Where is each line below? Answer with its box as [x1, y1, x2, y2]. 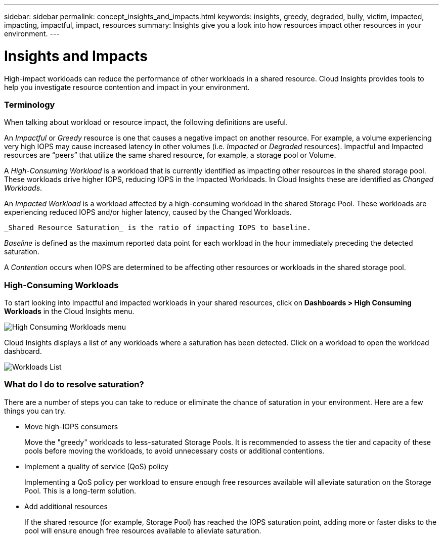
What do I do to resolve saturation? [4, 379, 144, 390]
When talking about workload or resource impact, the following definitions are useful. [4, 118, 288, 127]
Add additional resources [24, 502, 108, 511]
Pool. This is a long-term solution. [24, 486, 137, 495]
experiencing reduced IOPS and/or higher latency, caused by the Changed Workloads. [4, 208, 292, 217]
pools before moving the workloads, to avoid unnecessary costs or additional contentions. [24, 446, 325, 455]
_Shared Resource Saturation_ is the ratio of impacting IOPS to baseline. [4, 223, 311, 232]
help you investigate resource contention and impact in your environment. [4, 82, 250, 92]
